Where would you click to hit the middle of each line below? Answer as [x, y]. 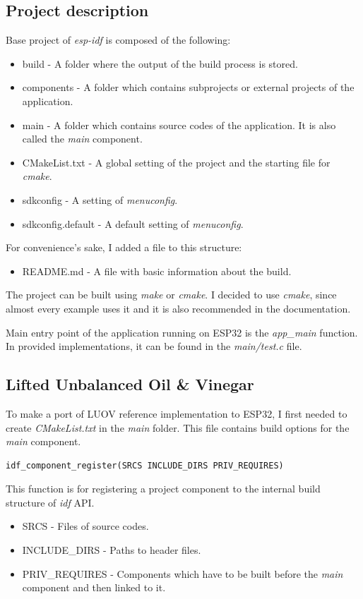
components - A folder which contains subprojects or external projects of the [188, 87]
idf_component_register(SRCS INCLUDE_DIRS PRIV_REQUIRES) [145, 465]
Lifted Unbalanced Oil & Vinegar [130, 384]
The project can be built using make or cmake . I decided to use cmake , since [171, 295]
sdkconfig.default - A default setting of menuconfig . [133, 223]
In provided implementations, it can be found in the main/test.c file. [154, 346]
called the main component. [82, 139]
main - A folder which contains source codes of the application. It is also [179, 125]
